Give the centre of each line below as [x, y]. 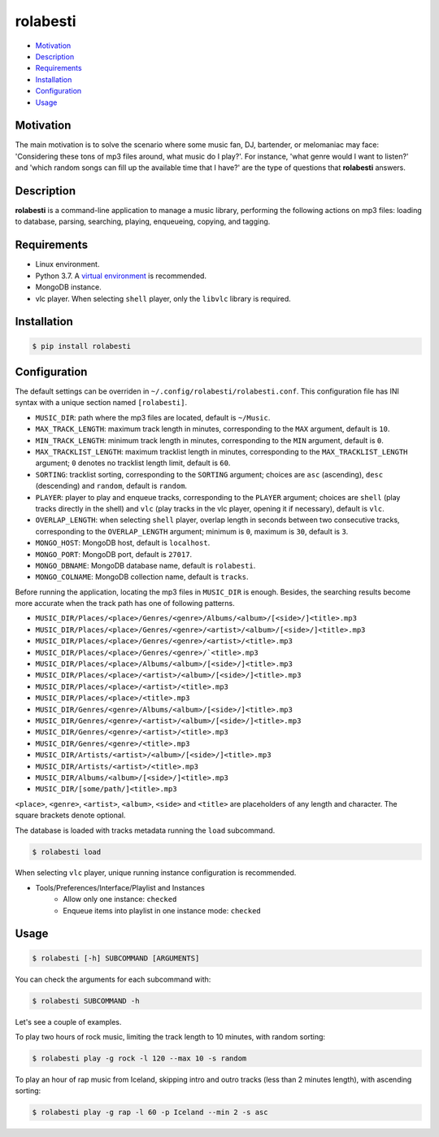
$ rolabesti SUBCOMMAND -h [86, 1001]
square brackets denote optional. [70, 815]
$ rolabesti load [67, 852]
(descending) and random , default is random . [111, 486]
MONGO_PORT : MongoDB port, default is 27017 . [114, 554]
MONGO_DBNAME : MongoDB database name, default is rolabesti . [146, 565]
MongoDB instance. [68, 287]
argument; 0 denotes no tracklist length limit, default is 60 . [133, 463]
